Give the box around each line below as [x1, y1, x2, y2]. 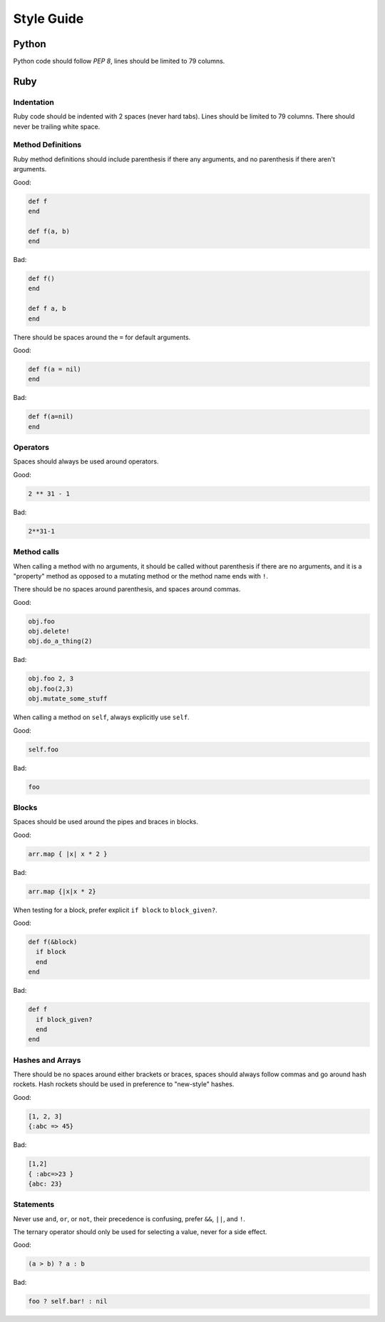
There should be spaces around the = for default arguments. [13, 333, 191, 341]
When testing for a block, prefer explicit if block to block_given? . [13, 906, 217, 914]
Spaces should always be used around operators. [13, 457, 159, 466]
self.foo [28, 745, 59, 753]
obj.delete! [28, 627, 71, 636]
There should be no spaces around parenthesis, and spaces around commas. [13, 585, 241, 594]
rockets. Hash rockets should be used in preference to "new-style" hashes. [13, 1080, 235, 1088]
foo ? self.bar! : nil [28, 1297, 108, 1306]
